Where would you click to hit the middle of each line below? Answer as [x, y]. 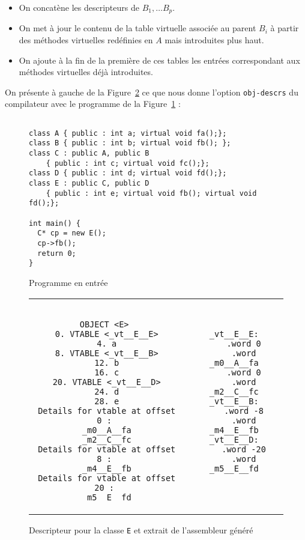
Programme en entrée [68, 282]
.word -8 [244, 411]
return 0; [57, 253]
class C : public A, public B [89, 153]
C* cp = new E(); [72, 233]
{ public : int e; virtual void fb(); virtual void [151, 193]
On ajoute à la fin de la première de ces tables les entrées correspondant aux [159, 60]
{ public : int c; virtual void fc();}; [128, 163]
